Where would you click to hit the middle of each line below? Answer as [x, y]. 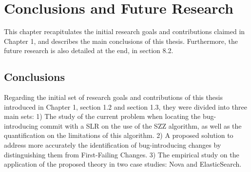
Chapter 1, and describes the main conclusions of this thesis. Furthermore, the [121, 41]
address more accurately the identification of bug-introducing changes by [113, 145]
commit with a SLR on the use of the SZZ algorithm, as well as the [141, 125]
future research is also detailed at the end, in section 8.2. [89, 50]
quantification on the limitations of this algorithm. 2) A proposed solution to [119, 135]
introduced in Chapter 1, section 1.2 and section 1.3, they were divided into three [125, 106]
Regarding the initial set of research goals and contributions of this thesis [113, 97]
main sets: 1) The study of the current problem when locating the [102, 116]
